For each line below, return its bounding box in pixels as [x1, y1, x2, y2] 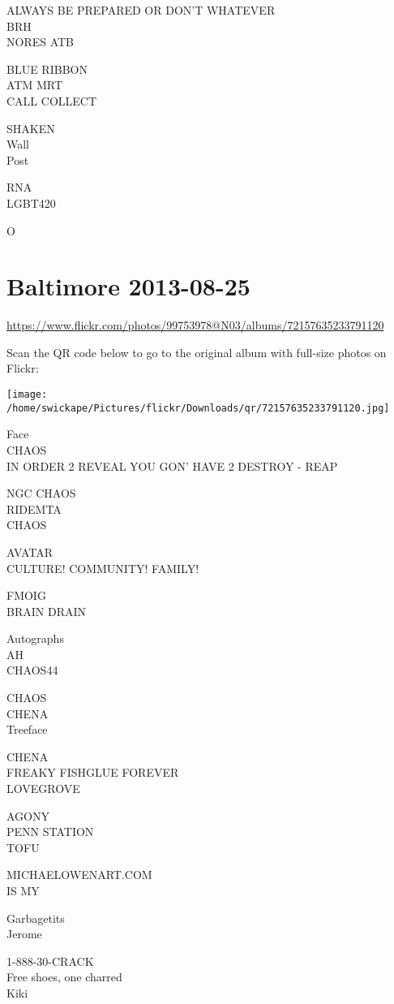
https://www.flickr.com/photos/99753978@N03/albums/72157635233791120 [6, 317, 384, 334]
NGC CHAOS [6, 485, 76, 502]
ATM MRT [6, 76, 63, 93]
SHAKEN [6, 119, 55, 136]
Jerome [6, 925, 42, 942]
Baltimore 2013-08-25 [6, 269, 251, 303]
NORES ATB [6, 33, 75, 50]
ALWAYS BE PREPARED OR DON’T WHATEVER [6, 2, 276, 18]
